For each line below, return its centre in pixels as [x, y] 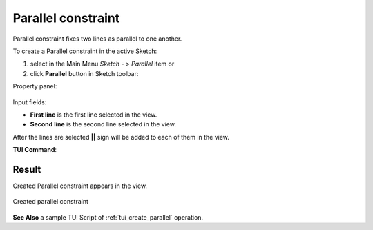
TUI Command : [35, 150]
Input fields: [30, 102]
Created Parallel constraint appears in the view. [80, 186]
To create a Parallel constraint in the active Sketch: [85, 51]
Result [27, 169]
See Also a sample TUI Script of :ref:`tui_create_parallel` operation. [108, 217]
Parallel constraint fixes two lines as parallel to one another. [97, 39]
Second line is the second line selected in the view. [103, 124]
